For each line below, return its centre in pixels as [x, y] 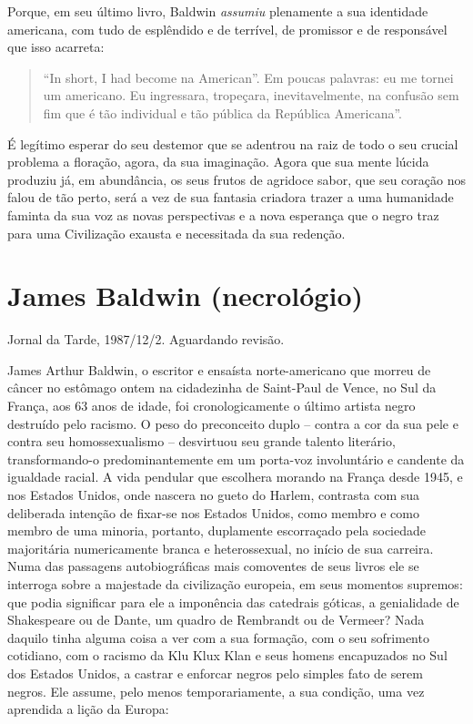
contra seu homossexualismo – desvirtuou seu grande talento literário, [201, 441]
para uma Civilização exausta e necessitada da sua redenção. [176, 233]
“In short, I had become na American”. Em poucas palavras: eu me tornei [248, 77]
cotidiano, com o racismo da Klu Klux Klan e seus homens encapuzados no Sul [227, 655]
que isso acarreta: [56, 47]
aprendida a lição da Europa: [88, 709]
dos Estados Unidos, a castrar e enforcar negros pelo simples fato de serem [215, 673]
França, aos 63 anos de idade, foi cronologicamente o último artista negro [211, 406]
